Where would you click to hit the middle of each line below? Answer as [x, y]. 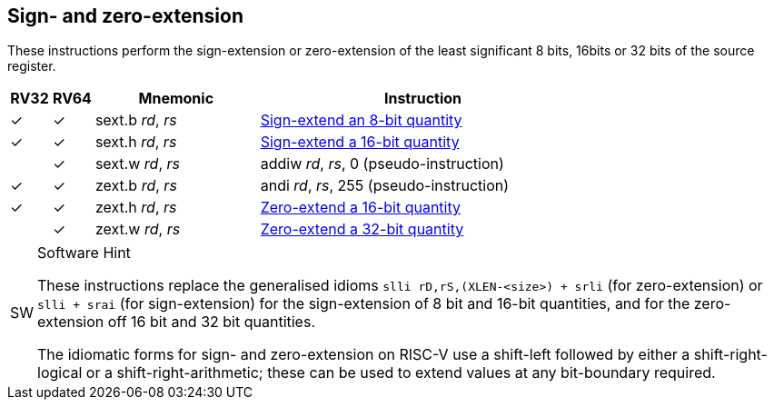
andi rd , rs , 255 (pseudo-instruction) [385, 186]
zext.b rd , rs [136, 186]
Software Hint [84, 253]
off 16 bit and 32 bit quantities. [211, 322]
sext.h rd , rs [136, 142]
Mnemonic [176, 99]
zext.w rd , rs [138, 229]
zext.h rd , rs [136, 208]
